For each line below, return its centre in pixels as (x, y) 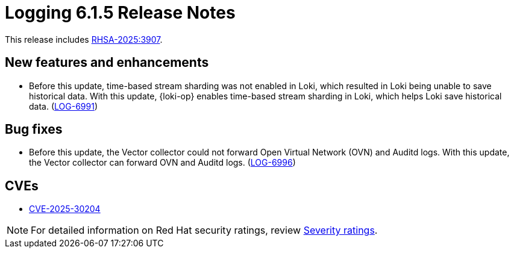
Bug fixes (34, 130)
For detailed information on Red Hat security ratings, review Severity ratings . (204, 230)
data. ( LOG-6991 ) (63, 106)
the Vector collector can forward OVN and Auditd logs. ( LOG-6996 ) (162, 163)
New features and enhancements (107, 63)
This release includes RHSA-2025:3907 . (84, 39)
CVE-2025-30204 (65, 209)
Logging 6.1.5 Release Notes (120, 13)
